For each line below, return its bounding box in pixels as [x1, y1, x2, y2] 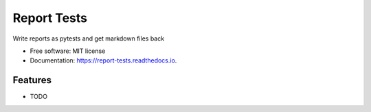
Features [12, 74, 52, 86]
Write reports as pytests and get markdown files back [12, 34, 165, 43]
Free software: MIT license [30, 47, 106, 55]
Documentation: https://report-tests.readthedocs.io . [30, 56, 177, 65]
